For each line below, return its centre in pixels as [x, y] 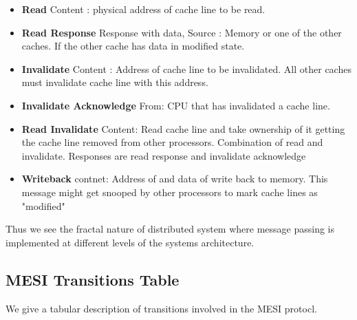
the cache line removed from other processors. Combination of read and [172, 142]
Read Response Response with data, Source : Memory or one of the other [182, 32]
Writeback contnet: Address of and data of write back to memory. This [175, 179]
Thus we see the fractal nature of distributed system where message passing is [170, 229]
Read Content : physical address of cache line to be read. [143, 9]
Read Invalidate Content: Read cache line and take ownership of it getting [183, 128]
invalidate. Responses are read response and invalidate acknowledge [164, 155]
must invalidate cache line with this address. [115, 82]
